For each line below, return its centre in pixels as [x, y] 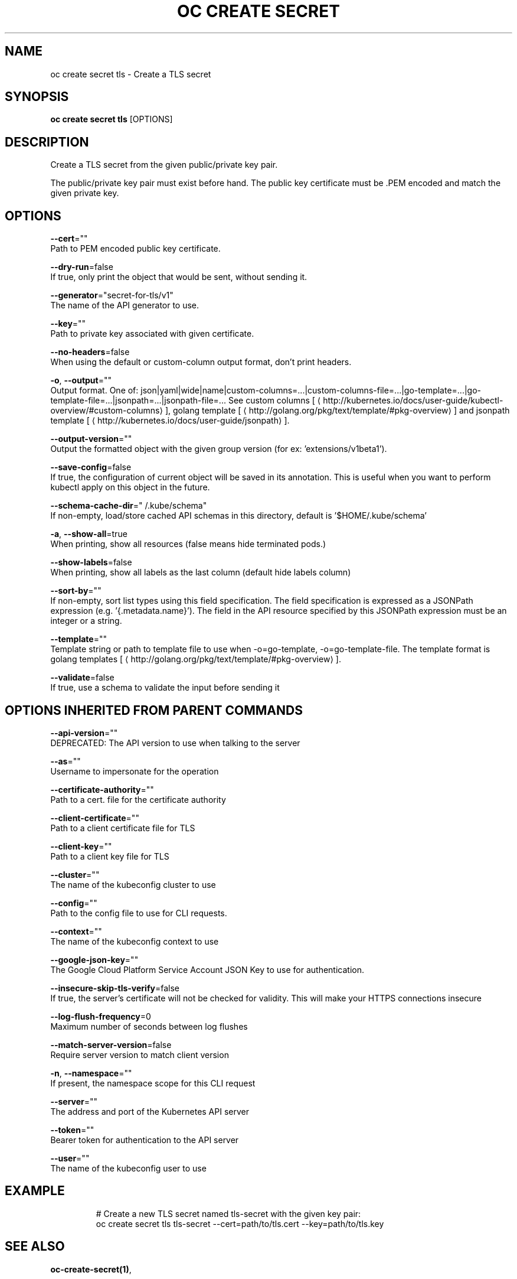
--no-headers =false [90, 352]
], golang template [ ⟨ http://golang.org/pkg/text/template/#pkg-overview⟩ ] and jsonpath [337, 411]
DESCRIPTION [47, 142]
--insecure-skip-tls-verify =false [115, 988]
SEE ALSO [35, 1247]
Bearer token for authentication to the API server [145, 1140]
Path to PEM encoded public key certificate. [135, 249]
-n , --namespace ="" [91, 1073]
